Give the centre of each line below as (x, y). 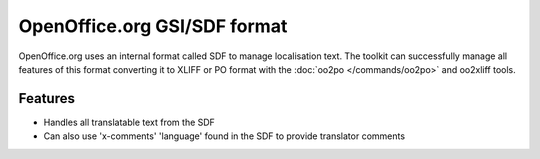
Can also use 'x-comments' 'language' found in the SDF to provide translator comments (224, 136)
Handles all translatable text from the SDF (129, 122)
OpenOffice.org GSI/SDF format (153, 26)
